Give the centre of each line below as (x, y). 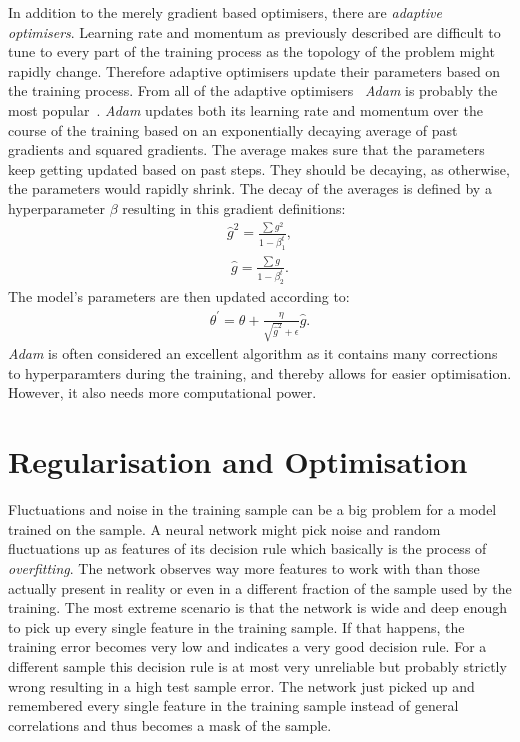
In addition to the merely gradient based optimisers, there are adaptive (225, 12)
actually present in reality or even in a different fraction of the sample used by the (260, 587)
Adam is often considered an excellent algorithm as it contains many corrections (253, 353)
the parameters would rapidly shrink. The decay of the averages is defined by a (250, 188)
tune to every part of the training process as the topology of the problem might (251, 51)
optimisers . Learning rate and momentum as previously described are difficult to (254, 31)
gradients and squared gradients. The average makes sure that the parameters (246, 149)
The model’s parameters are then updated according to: (179, 296)
